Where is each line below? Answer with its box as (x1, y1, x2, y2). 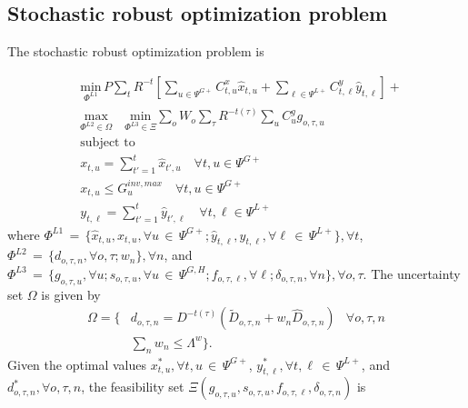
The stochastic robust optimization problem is (7, 42, 264, 61)
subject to (80, 135, 135, 149)
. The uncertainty (363, 264, 461, 283)
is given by (41, 284, 101, 304)
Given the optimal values (7, 354, 147, 373)
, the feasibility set (81, 377, 184, 396)
